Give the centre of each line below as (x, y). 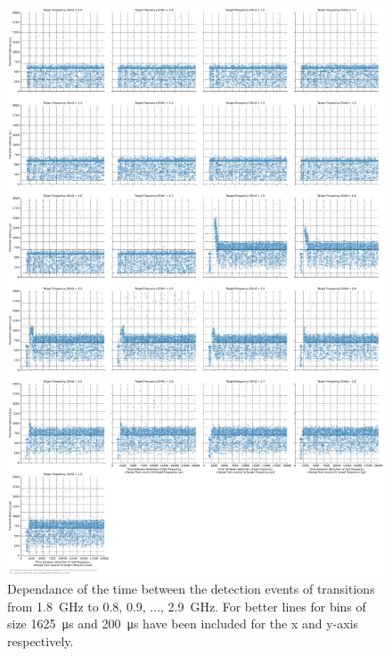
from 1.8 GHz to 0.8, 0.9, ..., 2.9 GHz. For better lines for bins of (187, 606)
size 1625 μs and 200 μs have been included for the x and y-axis (183, 624)
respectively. (41, 640)
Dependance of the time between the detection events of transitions (191, 589)
